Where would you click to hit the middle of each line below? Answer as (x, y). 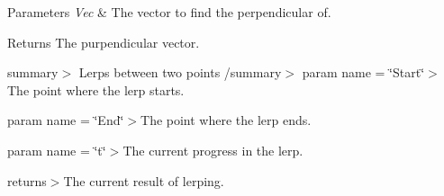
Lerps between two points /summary (180, 72)
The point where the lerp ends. (226, 120)
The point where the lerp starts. (96, 89)
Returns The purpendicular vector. (104, 42)
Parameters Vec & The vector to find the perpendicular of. (169, 12)
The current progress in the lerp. (213, 150)
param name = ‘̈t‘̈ (57, 150)
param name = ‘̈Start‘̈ (363, 72)
